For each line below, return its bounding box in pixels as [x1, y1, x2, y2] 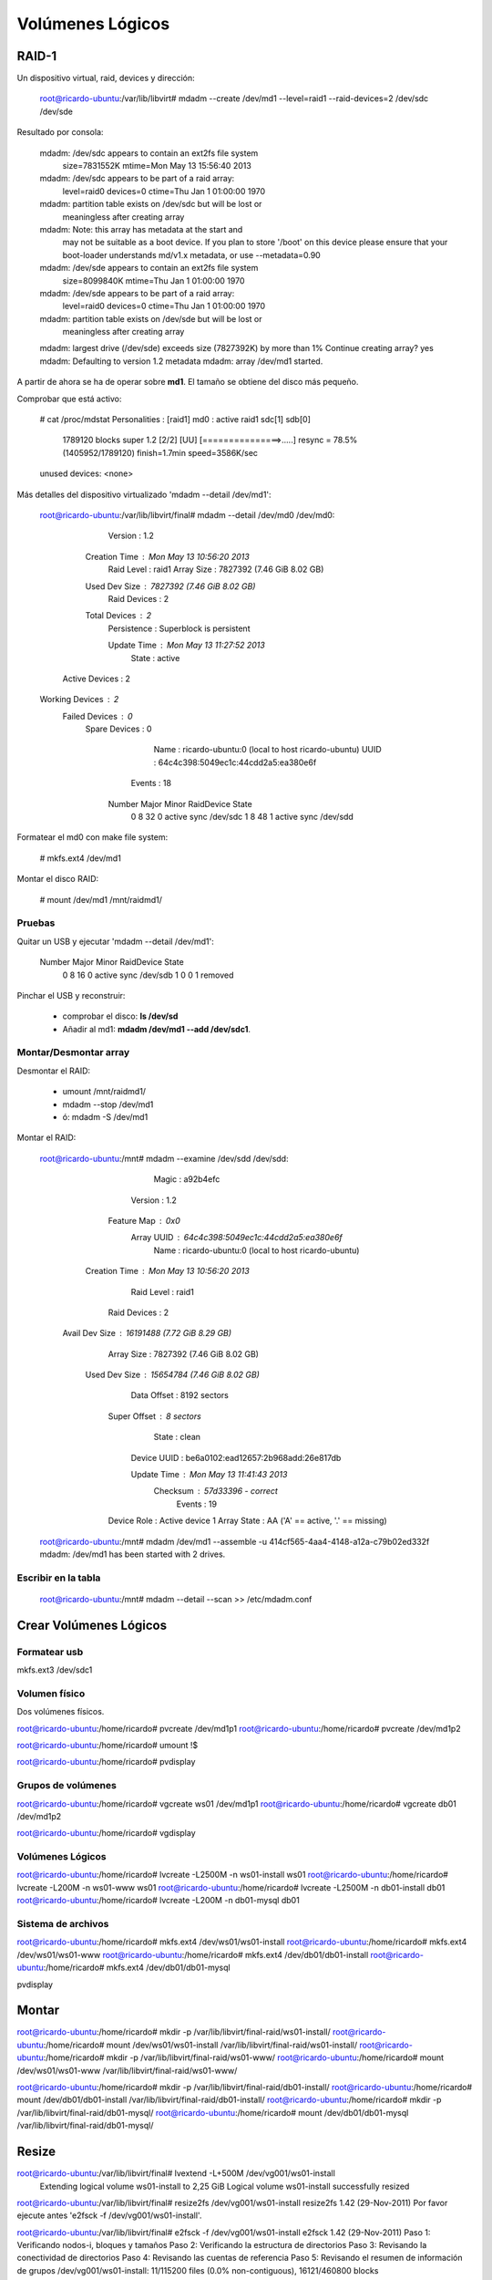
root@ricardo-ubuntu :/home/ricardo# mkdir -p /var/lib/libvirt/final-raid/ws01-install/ [16, 2026, 332, 2037]
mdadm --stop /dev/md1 [62, 1099, 154, 1110]
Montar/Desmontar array [16, 1046, 130, 1059]
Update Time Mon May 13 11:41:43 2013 [130, 1469, 288, 1480]
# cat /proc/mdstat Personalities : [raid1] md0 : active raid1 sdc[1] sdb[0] [39, 414, 312, 425]
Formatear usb [16, 1645, 84, 1658]
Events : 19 [176, 1498, 218, 1509]
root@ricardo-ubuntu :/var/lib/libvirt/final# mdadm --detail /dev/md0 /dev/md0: [39, 510, 335, 520]
